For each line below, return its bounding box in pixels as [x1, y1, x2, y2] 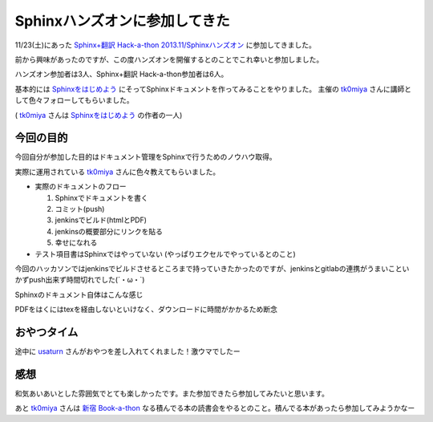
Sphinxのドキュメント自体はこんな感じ [14, 290, 144, 299]
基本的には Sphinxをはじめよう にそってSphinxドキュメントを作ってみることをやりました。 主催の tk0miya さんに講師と [14, 84, 412, 94]
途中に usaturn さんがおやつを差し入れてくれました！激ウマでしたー [14, 347, 241, 356]
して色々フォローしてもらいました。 [14, 95, 134, 105]
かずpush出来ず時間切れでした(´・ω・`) [14, 275, 145, 285]
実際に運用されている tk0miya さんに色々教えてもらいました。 [14, 167, 221, 177]
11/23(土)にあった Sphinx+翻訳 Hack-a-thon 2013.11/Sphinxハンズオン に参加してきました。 [14, 40, 316, 50]
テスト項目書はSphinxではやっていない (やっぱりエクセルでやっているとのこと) [34, 249, 296, 258]
